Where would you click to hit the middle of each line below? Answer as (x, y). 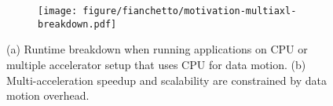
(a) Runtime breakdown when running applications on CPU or (157, 49)
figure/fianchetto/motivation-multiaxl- (190, 11)
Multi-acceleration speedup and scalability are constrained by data (166, 80)
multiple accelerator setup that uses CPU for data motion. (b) (156, 64)
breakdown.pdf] (77, 24)
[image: (58, 11)
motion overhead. (48, 95)
